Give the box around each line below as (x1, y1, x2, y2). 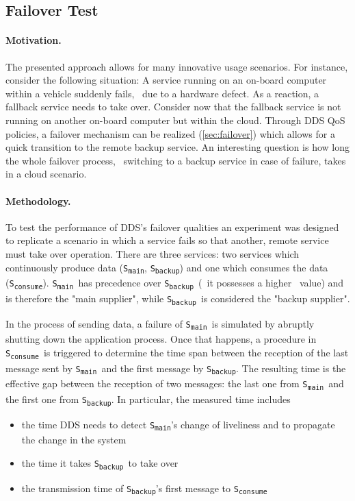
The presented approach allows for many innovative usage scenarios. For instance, (5, 59, 348, 73)
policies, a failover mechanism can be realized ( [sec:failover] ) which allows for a (5, 126, 335, 140)
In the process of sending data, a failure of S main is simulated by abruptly (5, 316, 315, 332)
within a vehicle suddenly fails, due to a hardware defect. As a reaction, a (5, 86, 319, 100)
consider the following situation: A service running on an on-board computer (5, 73, 327, 87)
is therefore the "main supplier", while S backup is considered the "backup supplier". (5, 291, 350, 306)
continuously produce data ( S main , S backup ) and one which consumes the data (5, 260, 328, 276)
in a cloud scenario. (5, 167, 87, 181)
